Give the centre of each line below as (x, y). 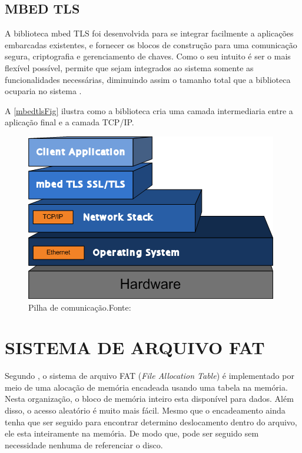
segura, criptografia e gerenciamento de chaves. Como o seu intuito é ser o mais (148, 56)
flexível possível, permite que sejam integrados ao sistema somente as (129, 67)
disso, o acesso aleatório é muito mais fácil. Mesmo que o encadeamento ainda (145, 410)
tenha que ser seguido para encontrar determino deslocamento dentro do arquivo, (151, 422)
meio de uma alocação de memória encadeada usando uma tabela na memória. (146, 387)
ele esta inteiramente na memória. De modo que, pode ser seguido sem (132, 433)
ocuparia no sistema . (43, 91)
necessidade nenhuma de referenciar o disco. (84, 444)
